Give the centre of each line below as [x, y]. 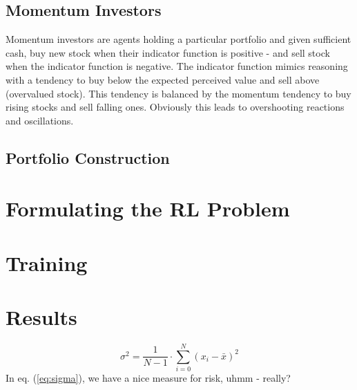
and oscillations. [40, 120]
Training [47, 262]
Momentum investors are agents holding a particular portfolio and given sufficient [178, 39]
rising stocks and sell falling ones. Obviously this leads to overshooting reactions [175, 107]
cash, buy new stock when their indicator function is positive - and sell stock [168, 52]
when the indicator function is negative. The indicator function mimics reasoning [177, 66]
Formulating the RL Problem [148, 208]
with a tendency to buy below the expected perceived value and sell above [163, 79]
